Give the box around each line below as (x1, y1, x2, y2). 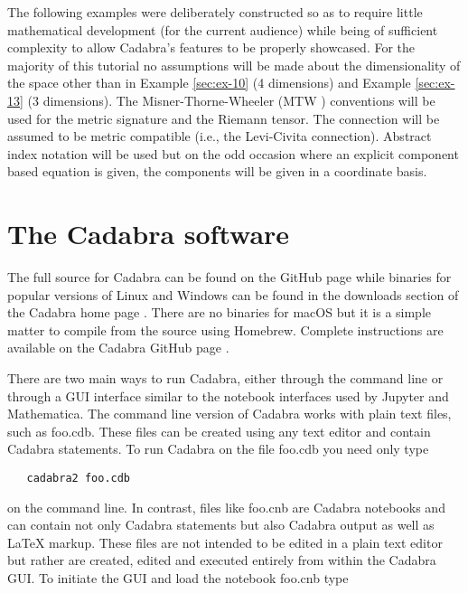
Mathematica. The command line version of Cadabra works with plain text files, (7, 404, 452, 423)
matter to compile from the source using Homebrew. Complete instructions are (7, 320, 444, 339)
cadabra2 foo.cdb (26, 472, 131, 485)
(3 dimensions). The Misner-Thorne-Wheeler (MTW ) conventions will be (27, 90, 435, 109)
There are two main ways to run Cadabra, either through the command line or (7, 369, 444, 388)
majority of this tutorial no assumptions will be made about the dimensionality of (7, 55, 461, 74)
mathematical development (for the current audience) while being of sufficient (7, 20, 438, 39)
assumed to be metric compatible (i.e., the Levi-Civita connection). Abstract (7, 127, 432, 146)
